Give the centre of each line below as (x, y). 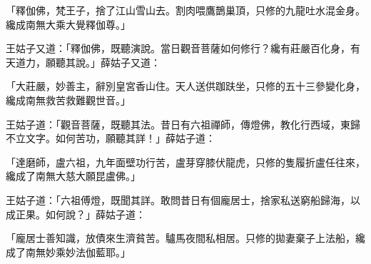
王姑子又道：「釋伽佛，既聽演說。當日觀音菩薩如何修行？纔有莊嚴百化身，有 (183, 48)
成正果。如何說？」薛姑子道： (76, 214)
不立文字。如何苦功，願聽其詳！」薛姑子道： (111, 138)
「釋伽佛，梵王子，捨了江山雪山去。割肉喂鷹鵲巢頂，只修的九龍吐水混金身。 (185, 10)
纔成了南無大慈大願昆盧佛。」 (73, 176)
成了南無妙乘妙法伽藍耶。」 (68, 252)
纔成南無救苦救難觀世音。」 (68, 100)
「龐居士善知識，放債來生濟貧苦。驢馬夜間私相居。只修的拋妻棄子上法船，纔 (185, 238)
